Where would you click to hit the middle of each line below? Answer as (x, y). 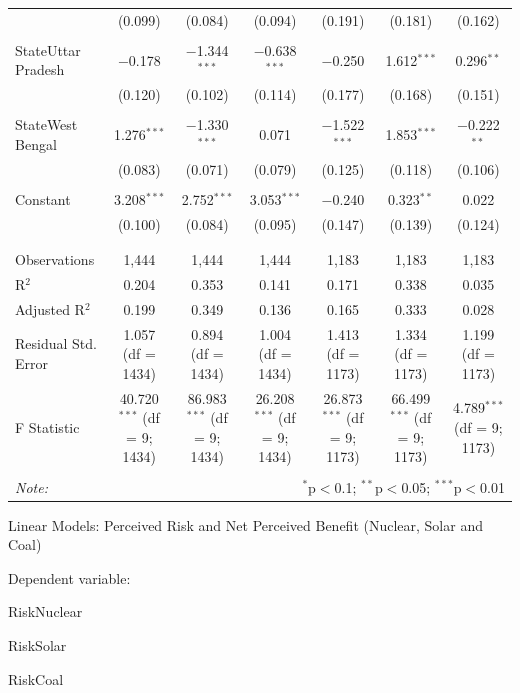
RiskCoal (36, 678)
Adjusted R (50, 308)
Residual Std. (56, 343)
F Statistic (47, 427)
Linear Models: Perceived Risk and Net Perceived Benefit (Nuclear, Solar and (245, 524)
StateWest (46, 124)
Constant (43, 198)
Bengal (36, 143)
